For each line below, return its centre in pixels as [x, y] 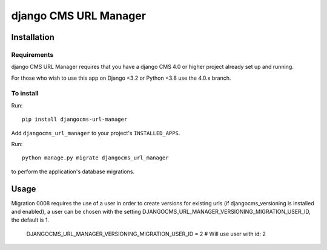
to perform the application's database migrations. [73, 171]
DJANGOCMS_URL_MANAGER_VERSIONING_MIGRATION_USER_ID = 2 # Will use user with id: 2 [146, 234]
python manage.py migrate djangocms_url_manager [95, 158]
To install [25, 94]
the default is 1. [30, 220]
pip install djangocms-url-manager [75, 120]
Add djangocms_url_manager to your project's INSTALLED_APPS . [96, 133]
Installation [33, 37]
